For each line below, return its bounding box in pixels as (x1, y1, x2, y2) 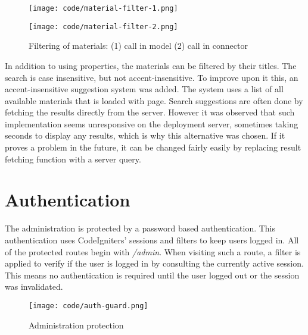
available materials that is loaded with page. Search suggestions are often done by (5, 94, 303, 107)
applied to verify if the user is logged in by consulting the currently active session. (5, 257, 304, 270)
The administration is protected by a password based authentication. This (5, 222, 276, 234)
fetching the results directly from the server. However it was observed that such (5, 106, 295, 118)
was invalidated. (5, 280, 63, 293)
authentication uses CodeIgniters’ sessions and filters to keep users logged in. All (5, 233, 299, 246)
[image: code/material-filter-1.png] (29, 4, 178, 12)
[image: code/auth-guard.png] (29, 301, 148, 310)
